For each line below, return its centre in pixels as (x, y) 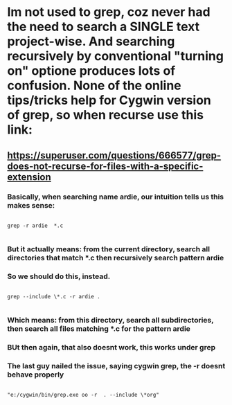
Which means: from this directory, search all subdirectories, (110, 321)
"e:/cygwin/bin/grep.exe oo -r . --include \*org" (83, 395)
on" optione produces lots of (91, 71)
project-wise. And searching (91, 42)
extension (29, 177)
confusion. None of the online (94, 85)
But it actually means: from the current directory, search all (108, 249)
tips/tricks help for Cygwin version (109, 100)
